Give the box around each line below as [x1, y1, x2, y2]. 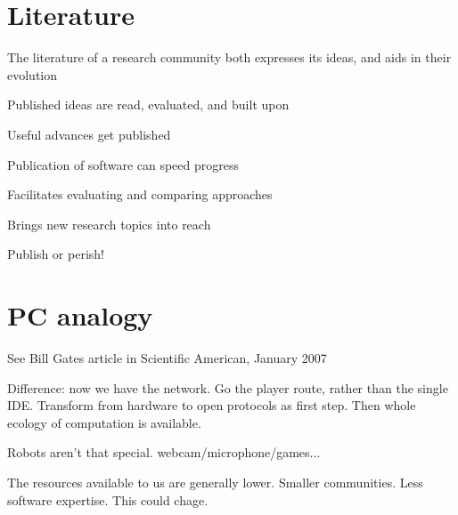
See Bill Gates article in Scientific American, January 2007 [7, 349, 327, 366]
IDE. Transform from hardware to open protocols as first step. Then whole [7, 396, 416, 414]
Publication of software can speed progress [7, 155, 240, 173]
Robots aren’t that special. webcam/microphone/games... [7, 443, 321, 462]
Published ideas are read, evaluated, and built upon [7, 95, 290, 114]
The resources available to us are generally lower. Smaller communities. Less [7, 472, 423, 491]
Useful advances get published [7, 125, 171, 143]
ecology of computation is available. [7, 413, 201, 431]
